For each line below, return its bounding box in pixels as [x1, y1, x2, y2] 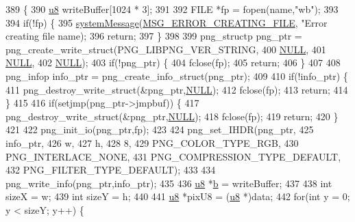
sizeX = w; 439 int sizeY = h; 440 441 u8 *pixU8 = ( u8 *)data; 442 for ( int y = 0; [5, 189, 350, 204]
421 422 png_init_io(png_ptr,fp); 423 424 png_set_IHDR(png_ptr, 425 [5, 122, 314, 137]
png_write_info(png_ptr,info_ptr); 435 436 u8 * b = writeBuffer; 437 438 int [5, 176, 332, 190]
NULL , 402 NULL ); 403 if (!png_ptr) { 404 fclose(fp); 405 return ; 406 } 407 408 [5, 55, 341, 70]
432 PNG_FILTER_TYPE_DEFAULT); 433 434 [5, 163, 216, 177]
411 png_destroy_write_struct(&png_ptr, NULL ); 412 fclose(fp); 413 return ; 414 [5, 82, 348, 96]
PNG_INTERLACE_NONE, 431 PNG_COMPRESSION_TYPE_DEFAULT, [5, 149, 341, 163]
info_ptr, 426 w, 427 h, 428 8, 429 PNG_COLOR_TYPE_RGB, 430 [5, 135, 299, 150]
